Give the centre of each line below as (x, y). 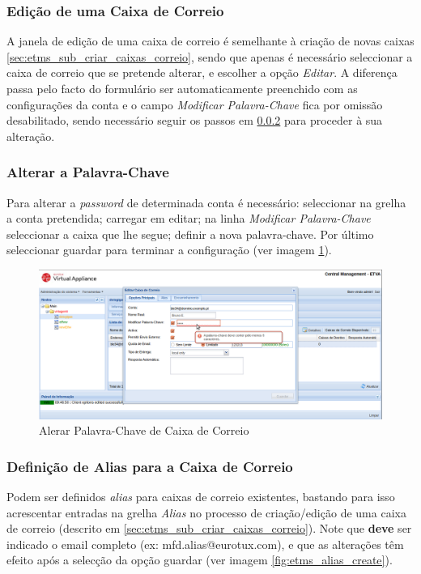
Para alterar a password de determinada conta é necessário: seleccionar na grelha (206, 202)
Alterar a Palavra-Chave (88, 172)
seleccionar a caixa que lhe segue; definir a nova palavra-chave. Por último (190, 234)
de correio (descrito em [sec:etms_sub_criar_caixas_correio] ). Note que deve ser (209, 528)
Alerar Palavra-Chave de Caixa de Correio (144, 430)
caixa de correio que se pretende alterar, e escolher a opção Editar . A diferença (202, 72)
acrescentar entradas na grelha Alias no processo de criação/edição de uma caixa (206, 512)
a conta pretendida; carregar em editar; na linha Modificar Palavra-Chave (189, 218)
